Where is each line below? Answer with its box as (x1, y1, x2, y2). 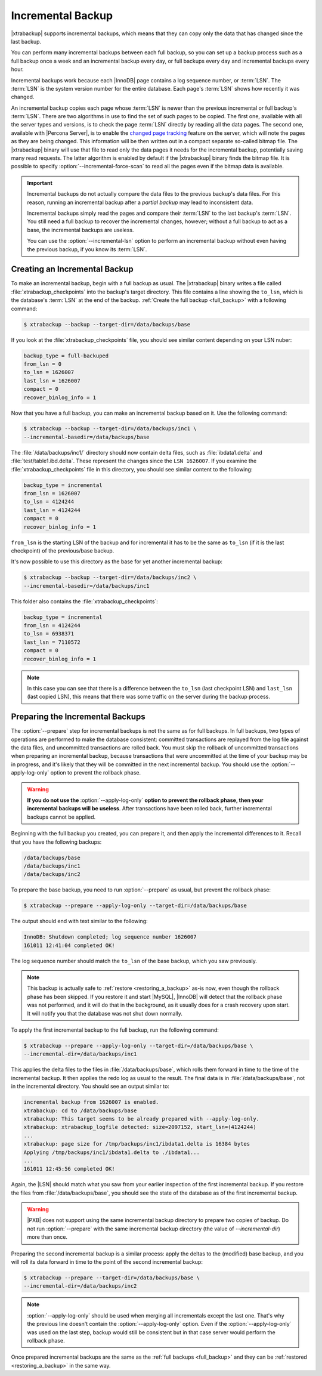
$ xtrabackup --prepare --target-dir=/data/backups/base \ (23, 1274, 200, 1281)
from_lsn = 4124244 (23, 622, 80, 629)
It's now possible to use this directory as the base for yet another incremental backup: (11, 558, 223, 565)
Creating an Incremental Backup (11, 264, 134, 274)
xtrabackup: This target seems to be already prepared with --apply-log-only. (23, 1115, 259, 1122)
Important (27, 179, 53, 186)
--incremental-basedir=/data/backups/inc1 (23, 582, 150, 589)
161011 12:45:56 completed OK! (23, 1165, 116, 1173)
